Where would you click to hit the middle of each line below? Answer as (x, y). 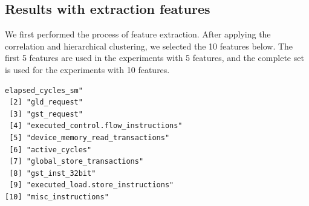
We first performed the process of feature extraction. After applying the (138, 34)
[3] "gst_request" (46, 114)
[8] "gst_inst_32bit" (53, 173)
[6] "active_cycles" (50, 150)
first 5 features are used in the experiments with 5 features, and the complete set (154, 58)
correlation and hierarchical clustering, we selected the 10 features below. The (149, 46)
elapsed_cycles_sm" (44, 90)
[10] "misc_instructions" (57, 197)
